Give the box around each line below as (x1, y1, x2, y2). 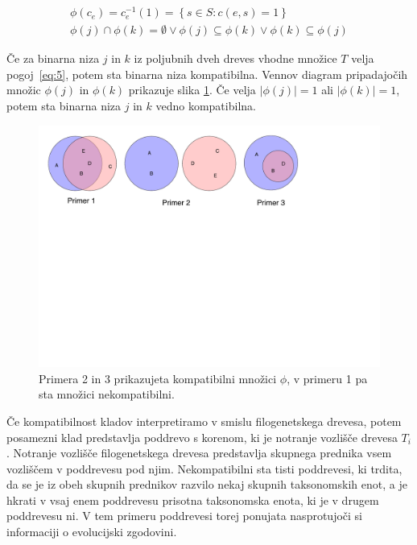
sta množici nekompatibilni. (39, 386, 175, 403)
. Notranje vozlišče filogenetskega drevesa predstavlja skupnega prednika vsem (6, 444, 392, 461)
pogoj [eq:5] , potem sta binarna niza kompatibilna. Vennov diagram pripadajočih (6, 65, 408, 82)
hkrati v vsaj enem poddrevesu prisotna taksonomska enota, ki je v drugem (6, 491, 379, 508)
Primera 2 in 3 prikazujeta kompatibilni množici (39, 370, 277, 386)
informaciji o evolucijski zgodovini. (6, 523, 177, 540)
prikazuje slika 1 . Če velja (128, 81, 256, 98)
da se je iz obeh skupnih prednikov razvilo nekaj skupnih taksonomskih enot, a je (6, 476, 407, 493)
